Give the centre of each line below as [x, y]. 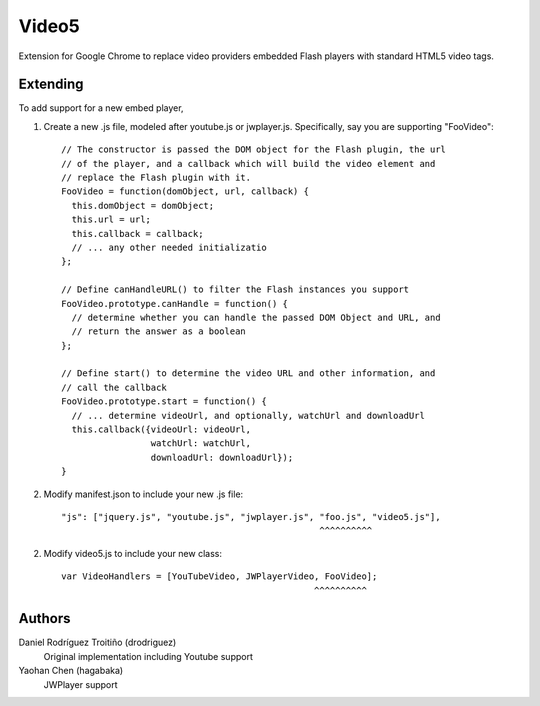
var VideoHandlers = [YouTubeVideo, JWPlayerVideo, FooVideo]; [219, 576]
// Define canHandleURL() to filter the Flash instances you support [235, 289]
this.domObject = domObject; [143, 205]
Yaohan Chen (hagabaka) [71, 671]
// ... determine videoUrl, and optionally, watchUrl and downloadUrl [248, 415]
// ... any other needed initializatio [169, 247]
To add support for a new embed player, [101, 108]
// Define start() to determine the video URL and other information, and [248, 373]
